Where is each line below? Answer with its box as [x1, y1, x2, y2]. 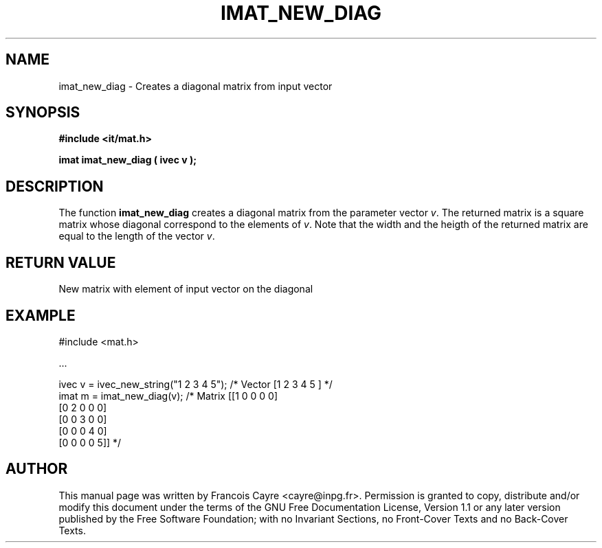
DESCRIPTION [5, 177, 104, 195]
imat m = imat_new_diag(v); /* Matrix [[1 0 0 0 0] [58, 389, 278, 402]
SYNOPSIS [5, 104, 80, 122]
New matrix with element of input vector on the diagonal [58, 283, 313, 295]
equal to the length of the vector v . [58, 230, 215, 242]
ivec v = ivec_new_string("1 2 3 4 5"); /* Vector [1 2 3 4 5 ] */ [58, 378, 333, 390]
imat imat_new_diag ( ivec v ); [58, 154, 197, 166]
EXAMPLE [5, 306, 76, 324]
